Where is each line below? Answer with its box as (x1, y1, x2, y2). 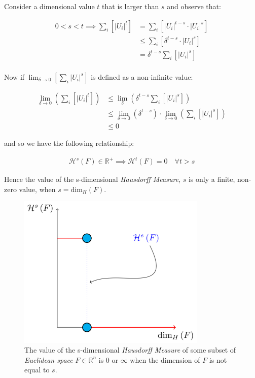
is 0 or (98, 354, 119, 365)
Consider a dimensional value (4, 1, 95, 11)
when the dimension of (130, 354, 200, 365)
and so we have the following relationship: (4, 138, 134, 148)
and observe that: (167, 1, 221, 11)
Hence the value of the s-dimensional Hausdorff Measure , (4, 174, 181, 184)
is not (209, 354, 227, 365)
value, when (19, 183, 56, 194)
